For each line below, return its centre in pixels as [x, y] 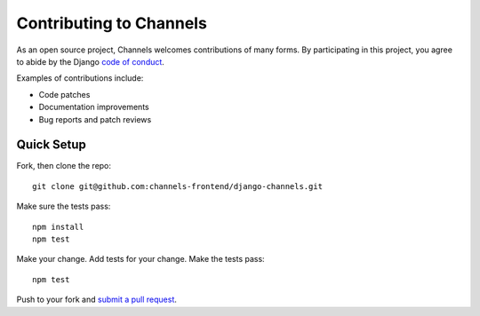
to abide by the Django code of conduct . [90, 61]
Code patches [64, 94]
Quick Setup [51, 145]
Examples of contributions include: [80, 78]
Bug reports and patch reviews [95, 119]
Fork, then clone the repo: [64, 166]
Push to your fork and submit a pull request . [97, 300]
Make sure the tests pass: [64, 206]
